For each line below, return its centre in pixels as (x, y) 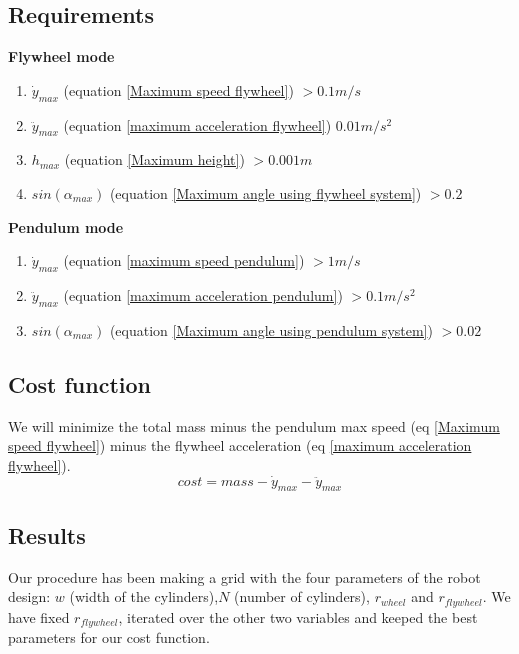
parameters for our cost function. (109, 637)
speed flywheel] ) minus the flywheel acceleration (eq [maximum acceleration (240, 445)
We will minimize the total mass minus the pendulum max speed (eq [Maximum (254, 425)
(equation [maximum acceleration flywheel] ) (197, 124)
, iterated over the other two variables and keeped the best (298, 616)
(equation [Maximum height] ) (154, 159)
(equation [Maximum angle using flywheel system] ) (265, 192)
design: (29, 596)
